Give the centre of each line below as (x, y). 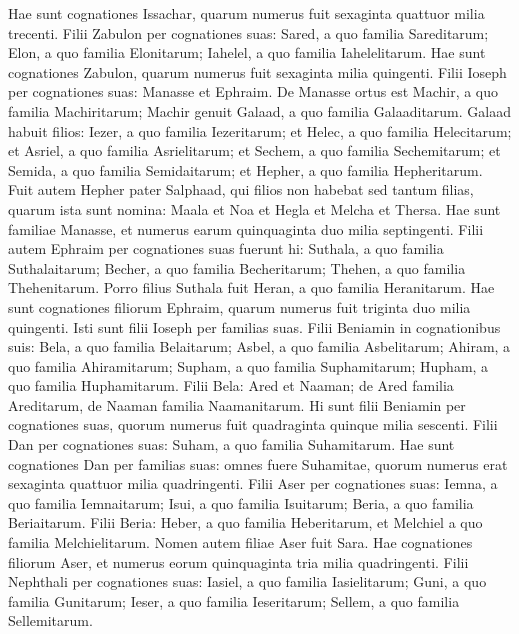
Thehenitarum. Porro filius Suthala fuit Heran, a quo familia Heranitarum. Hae (251, 287)
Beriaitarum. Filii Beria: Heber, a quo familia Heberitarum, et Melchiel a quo (245, 522)
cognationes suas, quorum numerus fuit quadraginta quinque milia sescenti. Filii (253, 424)
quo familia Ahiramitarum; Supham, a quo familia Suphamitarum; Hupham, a (248, 365)
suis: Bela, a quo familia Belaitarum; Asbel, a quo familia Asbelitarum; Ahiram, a (259, 346)
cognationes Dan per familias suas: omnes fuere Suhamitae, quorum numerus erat (258, 463)
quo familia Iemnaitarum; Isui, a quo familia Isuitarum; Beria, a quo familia (241, 502)
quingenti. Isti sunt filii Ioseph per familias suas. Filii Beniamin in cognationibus (254, 326)
